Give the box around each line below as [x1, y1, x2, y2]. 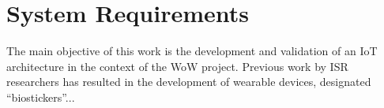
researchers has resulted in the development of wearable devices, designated [6, 73, 371, 90]
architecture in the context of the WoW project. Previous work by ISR [6, 58, 348, 74]
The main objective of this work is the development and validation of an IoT [6, 43, 378, 59]
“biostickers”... [6, 88, 75, 105]
